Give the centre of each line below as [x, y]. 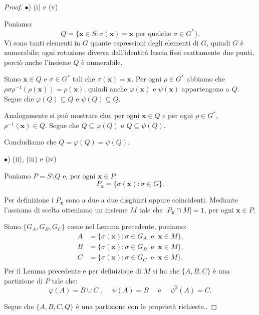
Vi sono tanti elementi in [42, 42]
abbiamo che [206, 79]
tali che [84, 79]
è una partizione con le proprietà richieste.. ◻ [147, 306]
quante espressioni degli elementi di [145, 42]
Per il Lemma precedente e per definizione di [73, 271]
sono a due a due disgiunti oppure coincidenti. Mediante [152, 200]
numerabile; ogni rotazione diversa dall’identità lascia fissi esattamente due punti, [129, 52]
